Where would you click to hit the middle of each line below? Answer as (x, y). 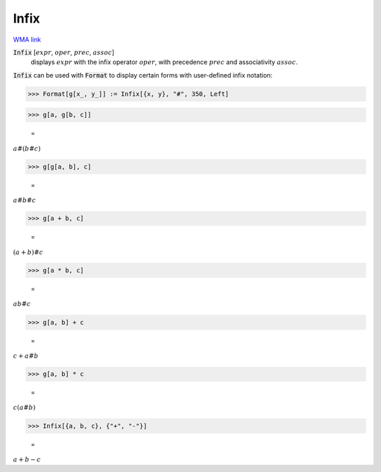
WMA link (27, 40)
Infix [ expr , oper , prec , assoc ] (64, 52)
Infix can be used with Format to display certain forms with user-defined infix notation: (143, 75)
